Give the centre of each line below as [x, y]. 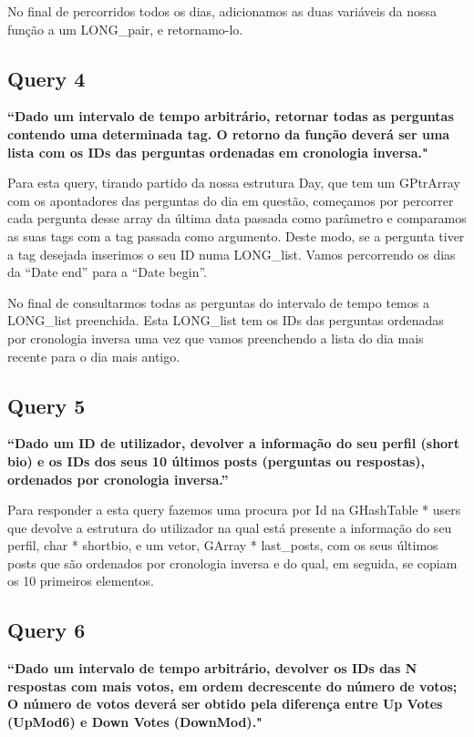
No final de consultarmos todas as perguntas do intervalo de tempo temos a [218, 302]
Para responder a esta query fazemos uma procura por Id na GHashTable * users [234, 510]
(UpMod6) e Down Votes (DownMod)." [135, 722]
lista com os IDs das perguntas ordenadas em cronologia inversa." [218, 152]
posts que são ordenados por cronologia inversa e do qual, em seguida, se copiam [232, 563]
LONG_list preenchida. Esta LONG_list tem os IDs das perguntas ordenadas [226, 320]
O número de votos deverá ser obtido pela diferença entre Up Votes [225, 704]
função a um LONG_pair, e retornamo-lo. [125, 29]
